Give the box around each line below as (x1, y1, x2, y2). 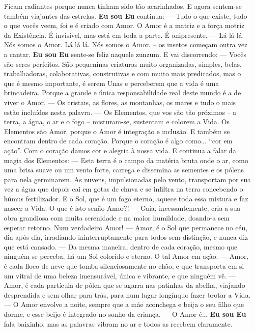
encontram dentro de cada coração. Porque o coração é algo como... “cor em (4, 136, 233, 146)
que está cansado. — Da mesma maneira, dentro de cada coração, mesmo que (4, 241, 237, 251)
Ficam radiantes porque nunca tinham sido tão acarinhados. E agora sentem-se (4, 1, 242, 11)
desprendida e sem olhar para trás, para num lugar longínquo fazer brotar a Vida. (4, 289, 251, 300)
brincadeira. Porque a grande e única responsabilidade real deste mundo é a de (4, 87, 241, 98)
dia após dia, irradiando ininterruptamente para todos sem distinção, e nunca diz (4, 232, 248, 242)
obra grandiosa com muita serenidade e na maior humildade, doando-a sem (4, 213, 230, 223)
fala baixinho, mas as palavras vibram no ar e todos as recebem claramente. (4, 318, 232, 329)
